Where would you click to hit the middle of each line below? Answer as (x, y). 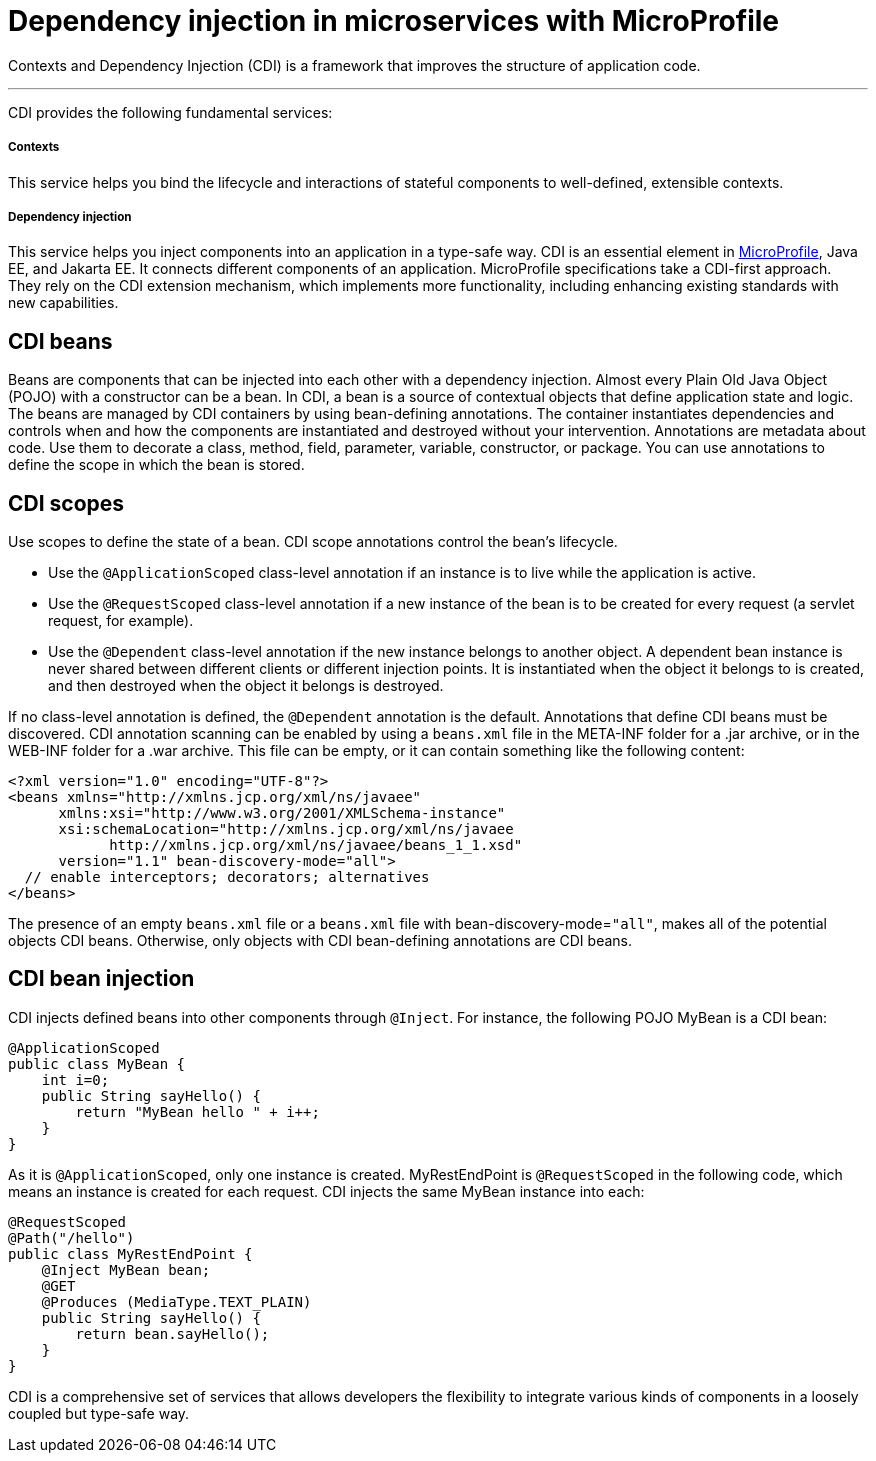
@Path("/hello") (71, 1237)
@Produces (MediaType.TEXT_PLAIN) (176, 1301)
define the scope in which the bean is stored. (156, 465)
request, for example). (121, 620)
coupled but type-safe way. (99, 1413)
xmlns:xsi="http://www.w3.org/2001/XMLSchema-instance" (282, 813)
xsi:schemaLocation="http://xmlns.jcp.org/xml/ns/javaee (286, 829)
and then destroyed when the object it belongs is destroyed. (246, 685)
